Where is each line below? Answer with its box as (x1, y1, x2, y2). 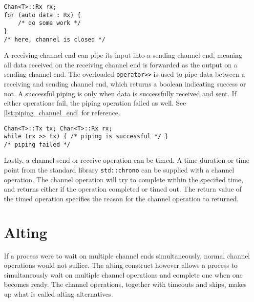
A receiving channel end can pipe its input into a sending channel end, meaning (4, 50, 242, 60)
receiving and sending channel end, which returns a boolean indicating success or (4, 79, 246, 89)
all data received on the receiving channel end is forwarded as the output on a (4, 59, 237, 69)
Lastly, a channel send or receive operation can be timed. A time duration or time (4, 155, 250, 165)
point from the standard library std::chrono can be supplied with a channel (4, 165, 234, 175)
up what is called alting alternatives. (4, 289, 113, 299)
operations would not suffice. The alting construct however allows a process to (4, 260, 238, 270)
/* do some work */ (18, 20, 81, 27)
